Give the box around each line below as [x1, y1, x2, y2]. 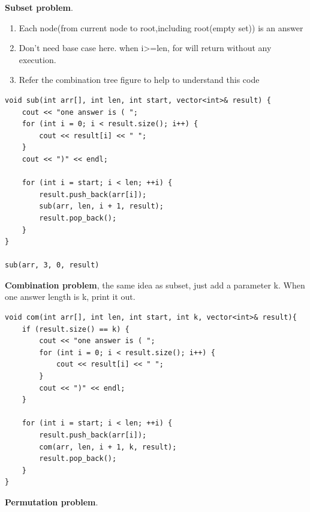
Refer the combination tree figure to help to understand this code [19, 73, 260, 86]
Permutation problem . [5, 495, 98, 508]
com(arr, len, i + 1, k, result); [39, 442, 177, 451]
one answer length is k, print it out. [5, 290, 136, 303]
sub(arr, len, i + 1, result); [39, 202, 164, 211]
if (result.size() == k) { [22, 325, 130, 334]
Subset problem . [5, 1, 73, 13]
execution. [19, 53, 56, 66]
